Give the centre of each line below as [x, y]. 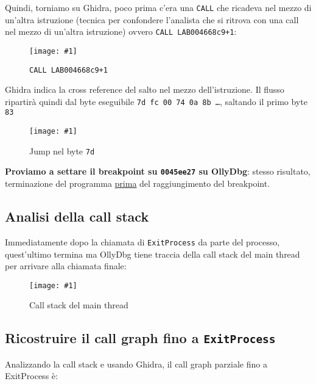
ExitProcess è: [31, 376]
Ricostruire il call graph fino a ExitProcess [140, 338]
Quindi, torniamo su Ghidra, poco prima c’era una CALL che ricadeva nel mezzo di [158, 7]
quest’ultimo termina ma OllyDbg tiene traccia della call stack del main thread [153, 254]
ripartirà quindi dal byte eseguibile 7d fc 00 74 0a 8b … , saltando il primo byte [156, 101]
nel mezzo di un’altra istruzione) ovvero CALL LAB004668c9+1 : [121, 31]
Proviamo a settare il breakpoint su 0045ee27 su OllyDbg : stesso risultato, [158, 171]
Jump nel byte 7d [62, 150]
